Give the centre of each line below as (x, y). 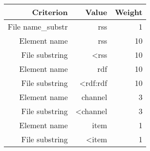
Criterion (50, 12)
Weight (129, 12)
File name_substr (38, 26)
